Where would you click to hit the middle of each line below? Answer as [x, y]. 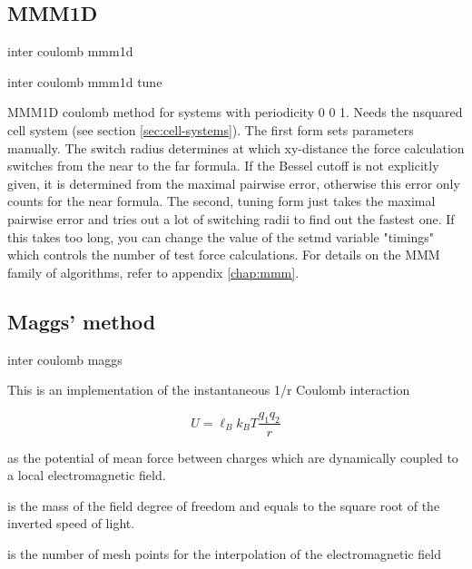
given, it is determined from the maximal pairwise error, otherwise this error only [234, 183]
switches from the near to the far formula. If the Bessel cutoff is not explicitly [223, 166]
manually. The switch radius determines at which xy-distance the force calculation [236, 147]
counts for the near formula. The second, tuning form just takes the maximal [221, 201]
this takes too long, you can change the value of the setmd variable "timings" [221, 236]
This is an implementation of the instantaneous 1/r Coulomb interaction [209, 390]
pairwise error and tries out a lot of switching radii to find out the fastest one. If [231, 218]
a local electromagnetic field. [87, 475]
